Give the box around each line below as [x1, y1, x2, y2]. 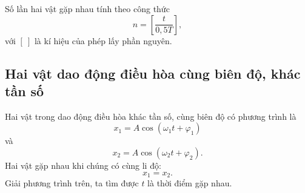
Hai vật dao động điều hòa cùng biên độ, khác [5, 64, 301, 82]
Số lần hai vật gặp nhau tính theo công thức [5, 2, 170, 15]
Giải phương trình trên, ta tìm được [5, 177, 139, 189]
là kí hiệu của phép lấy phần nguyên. [34, 34, 172, 47]
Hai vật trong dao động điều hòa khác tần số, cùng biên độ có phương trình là [5, 110, 297, 122]
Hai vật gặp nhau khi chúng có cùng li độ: [5, 159, 161, 171]
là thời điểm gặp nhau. [147, 177, 232, 189]
